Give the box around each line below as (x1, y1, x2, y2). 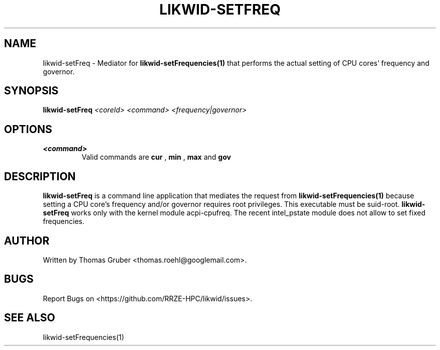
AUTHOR (4, 234, 50, 247)
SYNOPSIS (4, 84, 59, 97)
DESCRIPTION (4, 170, 76, 183)
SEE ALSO (4, 311, 55, 324)
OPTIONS (4, 123, 52, 136)
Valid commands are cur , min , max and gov (81, 153, 231, 162)
